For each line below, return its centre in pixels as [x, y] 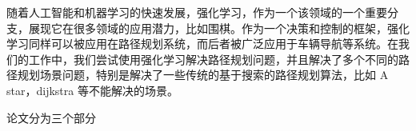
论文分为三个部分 [51, 117]
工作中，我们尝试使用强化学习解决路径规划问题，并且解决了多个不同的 [213, 59]
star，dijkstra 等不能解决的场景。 [92, 90]
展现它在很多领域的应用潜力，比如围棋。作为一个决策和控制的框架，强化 [219, 28]
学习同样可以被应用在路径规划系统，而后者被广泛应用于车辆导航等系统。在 [202, 44]
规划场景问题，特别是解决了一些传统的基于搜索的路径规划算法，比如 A [203, 75]
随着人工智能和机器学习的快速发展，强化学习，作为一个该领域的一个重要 [197, 12]
